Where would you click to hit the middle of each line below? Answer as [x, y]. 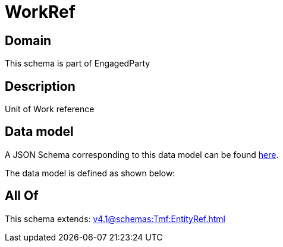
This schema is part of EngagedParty [78, 64]
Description [40, 86]
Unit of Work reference [50, 109]
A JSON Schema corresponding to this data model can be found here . [142, 154]
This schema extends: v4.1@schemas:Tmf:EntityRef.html [115, 218]
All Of [22, 196]
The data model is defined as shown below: [90, 173]
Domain [28, 40]
